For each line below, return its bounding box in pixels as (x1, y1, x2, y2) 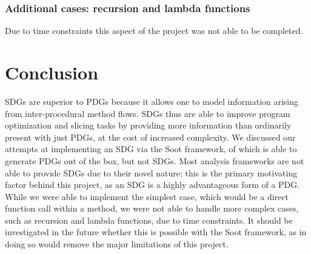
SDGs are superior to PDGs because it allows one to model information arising (5, 95, 299, 107)
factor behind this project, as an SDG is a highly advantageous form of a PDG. (5, 178, 300, 191)
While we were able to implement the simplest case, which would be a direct (5, 190, 289, 202)
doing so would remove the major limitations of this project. (5, 238, 229, 250)
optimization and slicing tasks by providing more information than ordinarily (5, 119, 292, 132)
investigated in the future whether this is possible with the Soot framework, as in (5, 226, 307, 238)
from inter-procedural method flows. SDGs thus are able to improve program (5, 107, 290, 119)
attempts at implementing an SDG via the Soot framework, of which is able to (5, 142, 297, 155)
